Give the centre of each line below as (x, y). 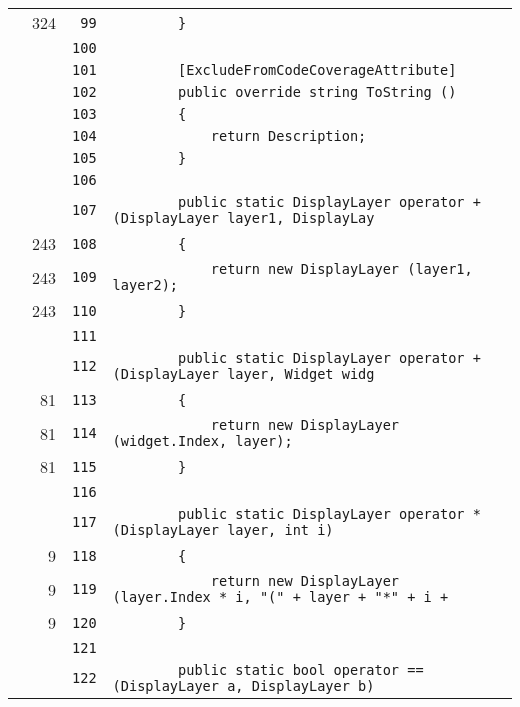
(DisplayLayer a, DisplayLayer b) (243, 686)
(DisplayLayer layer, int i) (223, 530)
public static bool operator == (301, 670)
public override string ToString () (317, 92)
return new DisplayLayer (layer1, (341, 269)
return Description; (288, 136)
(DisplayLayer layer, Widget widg (243, 374)
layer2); (145, 285)
